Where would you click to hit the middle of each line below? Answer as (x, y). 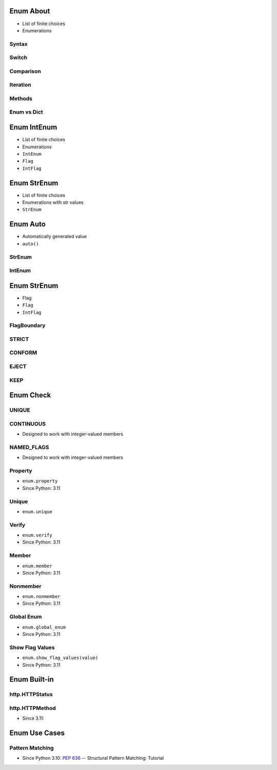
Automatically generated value (55, 237)
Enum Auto (28, 224)
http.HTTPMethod (33, 708)
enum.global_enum (44, 627)
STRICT (19, 339)
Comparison (25, 71)
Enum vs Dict (26, 112)
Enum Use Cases (37, 733)
